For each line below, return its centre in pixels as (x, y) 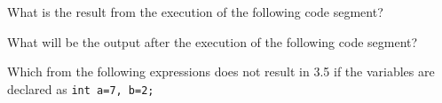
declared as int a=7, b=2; (81, 88)
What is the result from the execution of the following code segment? (195, 12)
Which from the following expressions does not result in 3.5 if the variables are (221, 71)
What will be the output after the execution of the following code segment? (213, 41)
